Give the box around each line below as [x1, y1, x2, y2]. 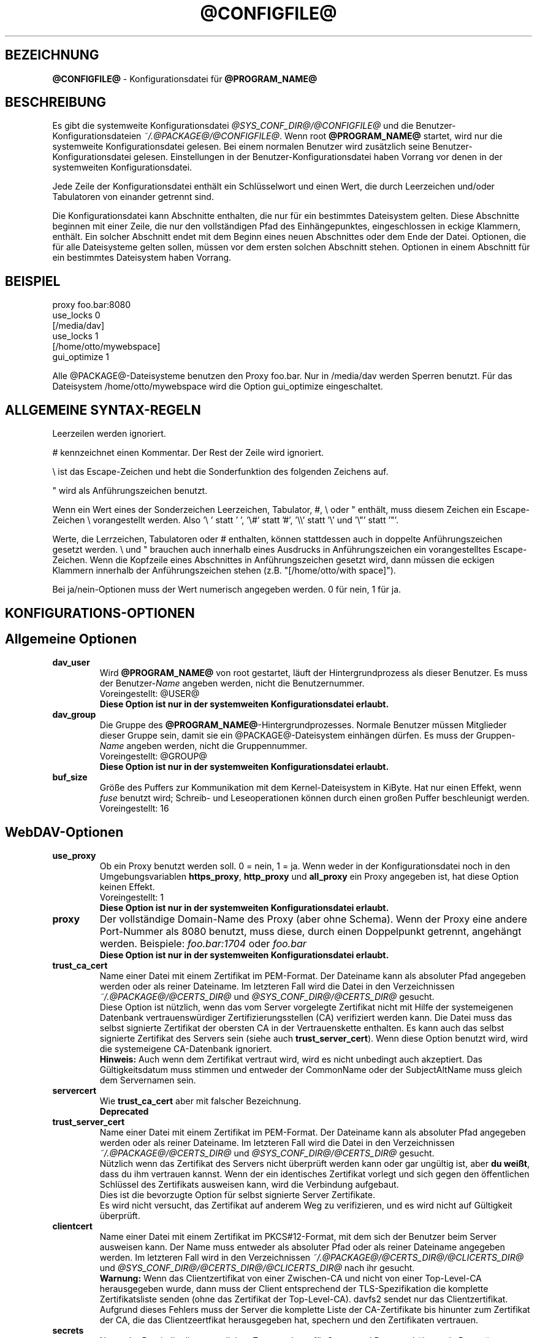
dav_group [52, 709, 96, 720]
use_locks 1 [52, 331, 99, 342]
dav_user [52, 657, 90, 668]
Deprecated [99, 1106, 149, 1117]
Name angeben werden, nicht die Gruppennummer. [99, 740, 308, 752]
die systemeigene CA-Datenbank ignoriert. [99, 1044, 272, 1055]
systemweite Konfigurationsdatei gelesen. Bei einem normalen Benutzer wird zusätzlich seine [52, 141, 430, 152]
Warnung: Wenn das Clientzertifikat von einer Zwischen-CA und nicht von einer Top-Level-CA [99, 1273, 482, 1284]
